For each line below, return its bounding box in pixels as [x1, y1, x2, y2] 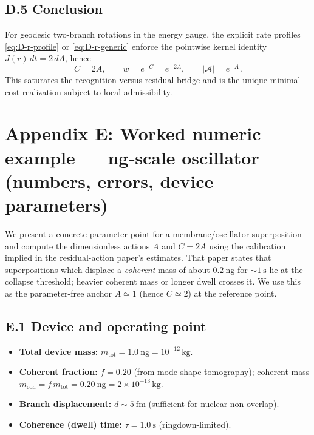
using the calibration [209, 239, 286, 252]
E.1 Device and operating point [5, 316, 206, 335]
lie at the [269, 263, 303, 275]
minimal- [270, 73, 304, 86]
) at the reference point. [188, 286, 277, 299]
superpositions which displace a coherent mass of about [5, 263, 210, 275]
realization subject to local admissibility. [22, 85, 172, 98]
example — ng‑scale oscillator [5, 144, 259, 169]
